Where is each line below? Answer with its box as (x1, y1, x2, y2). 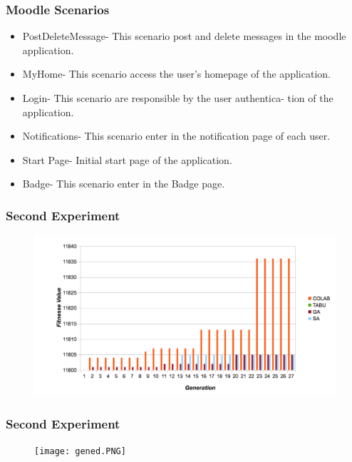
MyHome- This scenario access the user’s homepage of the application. (22, 66, 331, 81)
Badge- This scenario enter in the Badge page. (22, 176, 225, 191)
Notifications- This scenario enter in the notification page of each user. (22, 128, 331, 143)
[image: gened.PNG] (34, 446, 126, 456)
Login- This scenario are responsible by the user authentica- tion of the (22, 91, 333, 105)
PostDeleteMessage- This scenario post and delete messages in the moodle (22, 29, 346, 43)
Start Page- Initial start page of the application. (22, 152, 232, 167)
